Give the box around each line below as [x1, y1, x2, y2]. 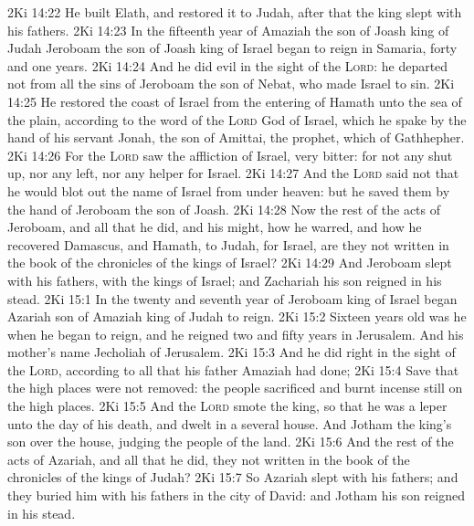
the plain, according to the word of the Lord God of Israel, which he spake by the [7, 110, 467, 129]
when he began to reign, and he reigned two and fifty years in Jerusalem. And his [7, 324, 464, 343]
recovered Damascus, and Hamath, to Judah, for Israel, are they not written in [7, 235, 449, 254]
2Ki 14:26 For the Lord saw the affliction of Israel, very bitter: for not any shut [7, 145, 453, 164]
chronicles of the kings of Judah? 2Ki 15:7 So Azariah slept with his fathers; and [7, 468, 458, 487]
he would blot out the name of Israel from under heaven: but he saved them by [7, 181, 450, 200]
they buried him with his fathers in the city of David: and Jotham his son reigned [7, 486, 465, 505]
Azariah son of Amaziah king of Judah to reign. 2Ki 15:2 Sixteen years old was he [7, 307, 467, 326]
